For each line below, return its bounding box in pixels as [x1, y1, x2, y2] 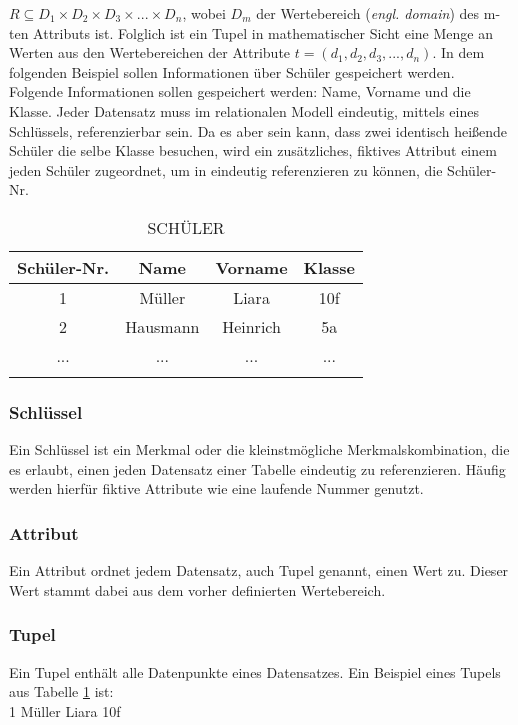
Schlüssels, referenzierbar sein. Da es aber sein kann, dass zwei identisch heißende [9, 120, 508, 141]
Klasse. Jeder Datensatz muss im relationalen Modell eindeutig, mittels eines [9, 100, 479, 121]
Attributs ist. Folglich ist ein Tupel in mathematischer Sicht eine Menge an [33, 22, 493, 43]
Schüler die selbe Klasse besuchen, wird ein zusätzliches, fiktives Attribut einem [9, 140, 497, 161]
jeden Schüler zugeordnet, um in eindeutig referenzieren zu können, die [9, 159, 443, 180]
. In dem [432, 42, 485, 63]
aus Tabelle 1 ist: [9, 681, 114, 702]
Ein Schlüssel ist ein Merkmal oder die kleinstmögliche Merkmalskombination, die [9, 439, 510, 460]
